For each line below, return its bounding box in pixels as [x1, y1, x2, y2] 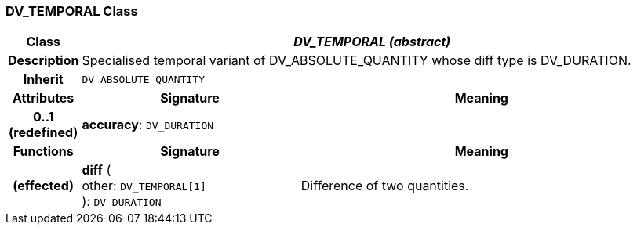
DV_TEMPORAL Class [5, 3, 138, 19]
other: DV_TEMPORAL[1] [82, 178, 206, 194]
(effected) [13, 178, 75, 194]
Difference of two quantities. [300, 178, 469, 194]
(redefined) [9, 125, 78, 141]
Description [8, 52, 79, 69]
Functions [13, 143, 74, 160]
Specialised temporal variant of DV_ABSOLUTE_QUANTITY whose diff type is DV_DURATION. [82, 52, 632, 69]
